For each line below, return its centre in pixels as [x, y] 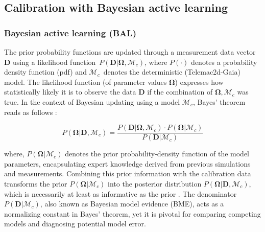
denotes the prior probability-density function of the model [157, 154]
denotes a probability [224, 62]
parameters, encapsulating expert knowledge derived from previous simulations [127, 163]
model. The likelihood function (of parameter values [86, 82]
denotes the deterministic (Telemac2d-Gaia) [172, 72]
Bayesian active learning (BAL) [70, 32]
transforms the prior [36, 183]
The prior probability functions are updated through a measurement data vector [130, 52]
